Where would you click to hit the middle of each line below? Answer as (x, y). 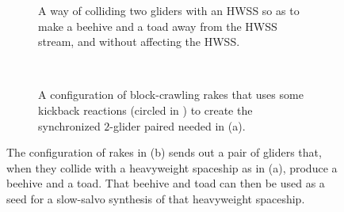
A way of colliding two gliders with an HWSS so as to (169, 10)
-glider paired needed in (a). (178, 125)
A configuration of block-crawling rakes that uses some (171, 95)
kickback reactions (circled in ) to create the (145, 110)
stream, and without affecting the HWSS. (139, 42)
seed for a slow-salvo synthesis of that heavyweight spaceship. (156, 198)
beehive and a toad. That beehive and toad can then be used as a (166, 183)
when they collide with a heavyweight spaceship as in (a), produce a (172, 167)
